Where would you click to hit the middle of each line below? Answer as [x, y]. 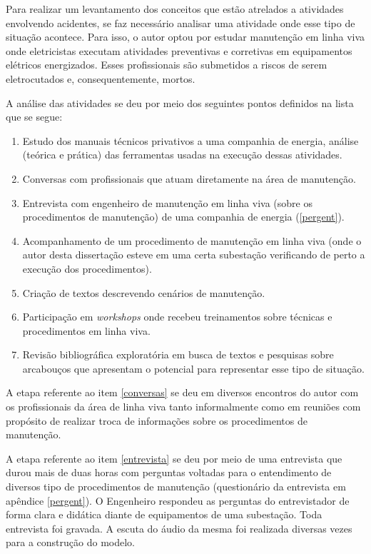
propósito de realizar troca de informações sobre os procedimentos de [157, 420]
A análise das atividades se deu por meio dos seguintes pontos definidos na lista [180, 102]
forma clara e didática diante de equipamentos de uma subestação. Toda [164, 514]
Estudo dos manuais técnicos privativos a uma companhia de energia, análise [190, 140]
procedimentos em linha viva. [86, 330]
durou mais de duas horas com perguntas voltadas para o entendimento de [169, 472]
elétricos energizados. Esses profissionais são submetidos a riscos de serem [167, 65]
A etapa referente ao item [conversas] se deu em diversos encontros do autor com [182, 392]
